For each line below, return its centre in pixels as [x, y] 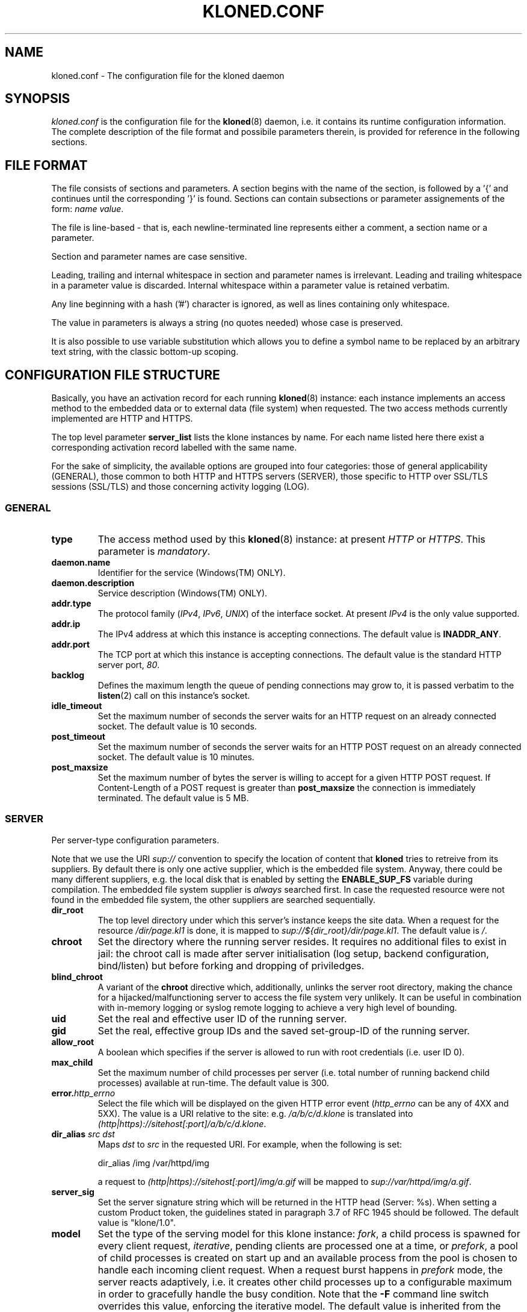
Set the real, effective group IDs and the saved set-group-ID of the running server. [284, 1030]
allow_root [73, 1042]
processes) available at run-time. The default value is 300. [213, 1082]
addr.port [71, 644]
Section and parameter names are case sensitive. [149, 257]
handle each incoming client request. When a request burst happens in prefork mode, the [300, 1270]
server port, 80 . [129, 664]
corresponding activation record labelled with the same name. [174, 448]
